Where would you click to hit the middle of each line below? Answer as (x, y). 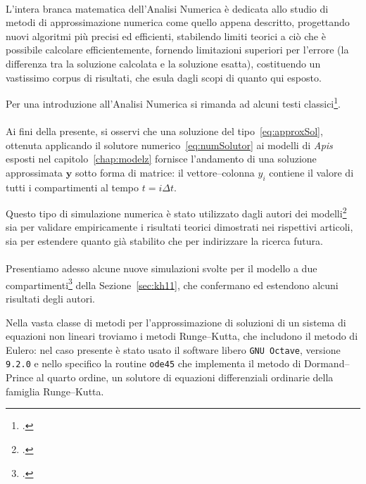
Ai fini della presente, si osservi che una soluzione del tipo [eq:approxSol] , (164, 131)
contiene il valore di (311, 172)
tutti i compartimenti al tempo (72, 187)
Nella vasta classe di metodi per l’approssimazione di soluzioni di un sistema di (176, 322)
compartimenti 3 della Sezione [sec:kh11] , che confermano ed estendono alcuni (172, 284)
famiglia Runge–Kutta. (55, 391)
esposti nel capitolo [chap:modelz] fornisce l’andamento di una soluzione (161, 159)
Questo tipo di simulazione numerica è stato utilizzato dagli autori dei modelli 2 (176, 212)
